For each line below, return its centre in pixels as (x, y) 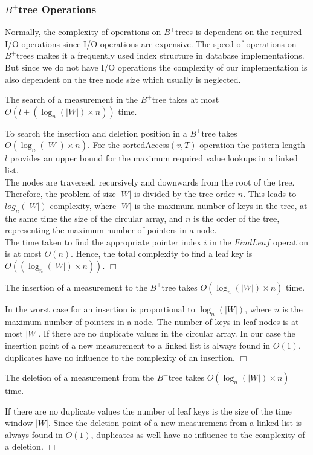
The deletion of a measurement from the (80, 377)
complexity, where (83, 205)
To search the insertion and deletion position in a (96, 133)
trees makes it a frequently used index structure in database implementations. (160, 55)
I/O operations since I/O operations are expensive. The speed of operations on (151, 43)
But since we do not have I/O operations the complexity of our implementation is (156, 67)
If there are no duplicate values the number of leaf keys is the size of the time (148, 411)
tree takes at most (186, 99)
